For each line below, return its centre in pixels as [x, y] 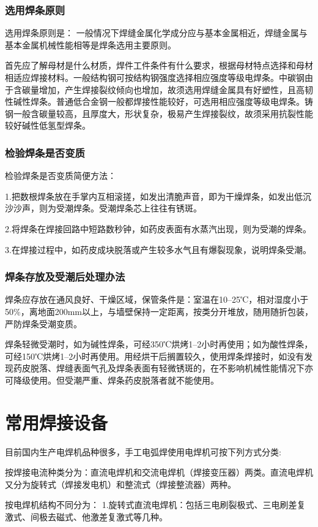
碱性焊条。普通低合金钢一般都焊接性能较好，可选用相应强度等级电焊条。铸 [163, 101]
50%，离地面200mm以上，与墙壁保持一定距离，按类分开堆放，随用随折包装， [159, 311]
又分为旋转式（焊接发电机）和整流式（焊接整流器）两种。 [120, 484]
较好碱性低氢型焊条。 [48, 125]
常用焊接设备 [57, 422]
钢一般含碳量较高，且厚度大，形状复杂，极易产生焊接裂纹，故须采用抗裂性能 [159, 113]
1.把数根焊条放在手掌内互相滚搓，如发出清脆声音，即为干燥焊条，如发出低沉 [158, 196]
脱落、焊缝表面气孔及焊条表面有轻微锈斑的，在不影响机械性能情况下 [167, 368]
